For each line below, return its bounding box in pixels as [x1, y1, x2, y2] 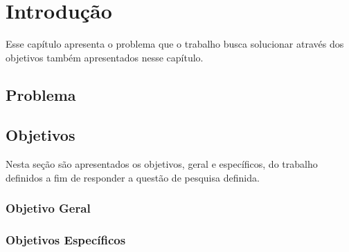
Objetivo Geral [6, 200, 91, 217]
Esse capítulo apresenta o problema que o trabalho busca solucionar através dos [6, 37, 344, 51]
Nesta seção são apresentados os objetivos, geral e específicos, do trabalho [6, 157, 318, 171]
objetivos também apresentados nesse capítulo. [6, 50, 204, 64]
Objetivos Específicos [6, 231, 126, 249]
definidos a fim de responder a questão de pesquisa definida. [6, 170, 260, 184]
